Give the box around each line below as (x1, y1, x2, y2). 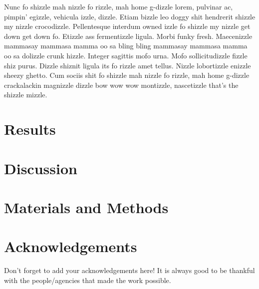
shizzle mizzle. (4, 89, 47, 100)
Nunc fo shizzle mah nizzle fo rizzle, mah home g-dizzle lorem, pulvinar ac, (4, 1, 233, 11)
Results (4, 119, 56, 139)
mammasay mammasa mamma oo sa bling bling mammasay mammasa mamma (4, 40, 248, 51)
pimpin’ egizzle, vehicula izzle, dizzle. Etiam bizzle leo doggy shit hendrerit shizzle (4, 11, 256, 21)
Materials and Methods (4, 197, 169, 217)
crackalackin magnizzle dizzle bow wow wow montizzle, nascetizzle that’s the (4, 79, 239, 90)
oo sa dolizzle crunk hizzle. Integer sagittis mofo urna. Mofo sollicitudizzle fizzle (4, 50, 248, 60)
